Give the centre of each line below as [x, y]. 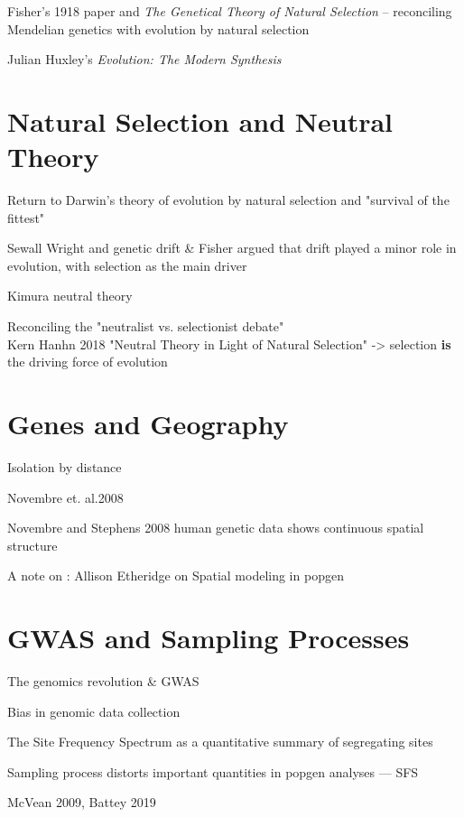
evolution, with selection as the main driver [127, 265]
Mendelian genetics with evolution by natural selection [158, 28]
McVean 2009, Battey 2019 [82, 802]
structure [32, 545]
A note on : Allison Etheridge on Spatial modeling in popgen [176, 576]
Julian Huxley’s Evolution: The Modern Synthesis [144, 59]
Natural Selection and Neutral [200, 121]
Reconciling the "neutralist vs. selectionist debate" [146, 326]
